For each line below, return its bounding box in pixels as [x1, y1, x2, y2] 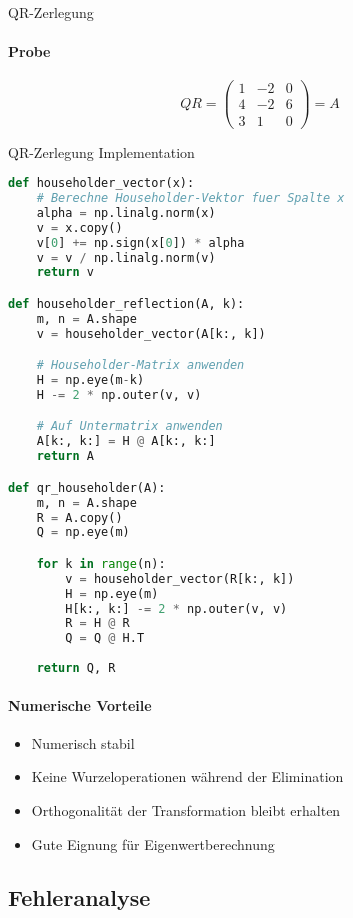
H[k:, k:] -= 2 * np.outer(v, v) [65, 601, 288, 616]
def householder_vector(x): [8, 176, 195, 191]
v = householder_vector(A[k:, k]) [36, 326, 266, 341]
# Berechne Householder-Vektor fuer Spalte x [36, 191, 345, 206]
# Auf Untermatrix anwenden [36, 419, 223, 434]
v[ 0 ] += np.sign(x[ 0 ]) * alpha [36, 235, 245, 250]
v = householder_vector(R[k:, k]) [65, 571, 295, 586]
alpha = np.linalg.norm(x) [36, 205, 216, 220]
